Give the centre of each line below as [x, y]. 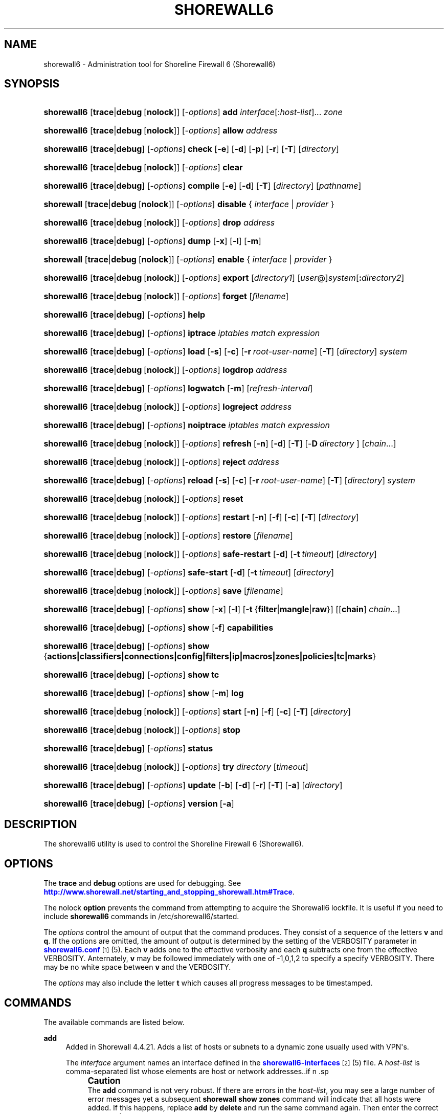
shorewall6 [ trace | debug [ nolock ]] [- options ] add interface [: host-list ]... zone [193, 112]
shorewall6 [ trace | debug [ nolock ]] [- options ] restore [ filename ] [168, 536]
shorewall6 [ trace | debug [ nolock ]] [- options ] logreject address [168, 407]
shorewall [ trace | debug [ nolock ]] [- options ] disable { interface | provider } [189, 204]
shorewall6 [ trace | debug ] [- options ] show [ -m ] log [144, 693]
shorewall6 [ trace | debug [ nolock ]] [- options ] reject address [161, 462]
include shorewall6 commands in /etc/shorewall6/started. [141, 917]
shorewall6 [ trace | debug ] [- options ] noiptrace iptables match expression [187, 425]
